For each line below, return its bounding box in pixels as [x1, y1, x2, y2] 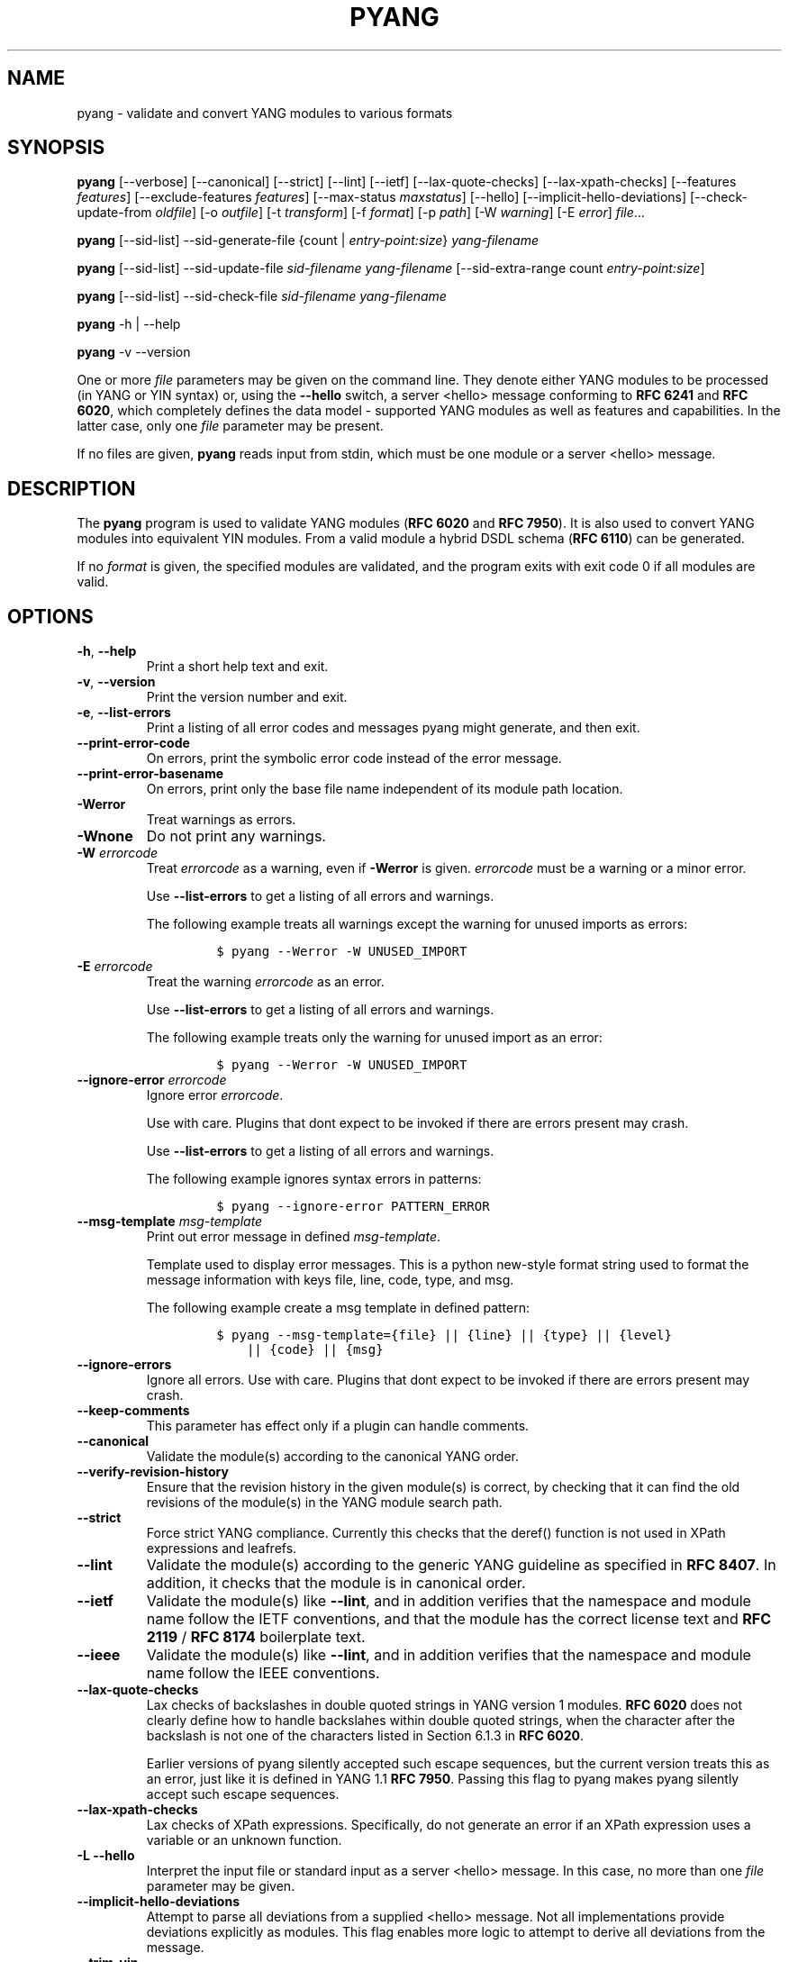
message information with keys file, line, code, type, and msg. [146, 1272, 514, 1288]
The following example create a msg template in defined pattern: [146, 1300, 530, 1316]
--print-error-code [77, 735, 190, 751]
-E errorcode [77, 958, 153, 975]
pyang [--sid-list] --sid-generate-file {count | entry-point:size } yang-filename [77, 232, 539, 249]
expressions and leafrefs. [146, 1540, 297, 1557]
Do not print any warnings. [146, 827, 326, 846]
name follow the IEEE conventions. [146, 1664, 380, 1683]
